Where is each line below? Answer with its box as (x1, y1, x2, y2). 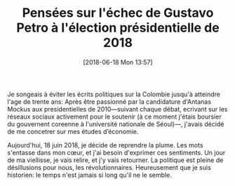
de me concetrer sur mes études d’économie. (7, 127, 139, 135)
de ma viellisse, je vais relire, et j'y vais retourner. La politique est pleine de (7, 156, 224, 164)
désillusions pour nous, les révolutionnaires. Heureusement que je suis (7, 163, 212, 171)
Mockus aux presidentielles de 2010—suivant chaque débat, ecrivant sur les (7, 105, 228, 113)
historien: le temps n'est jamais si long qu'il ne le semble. (7, 171, 172, 179)
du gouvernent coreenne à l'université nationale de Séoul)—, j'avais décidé (7, 119, 224, 128)
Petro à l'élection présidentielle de (16, 20, 220, 36)
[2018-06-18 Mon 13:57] (83, 58, 153, 66)
